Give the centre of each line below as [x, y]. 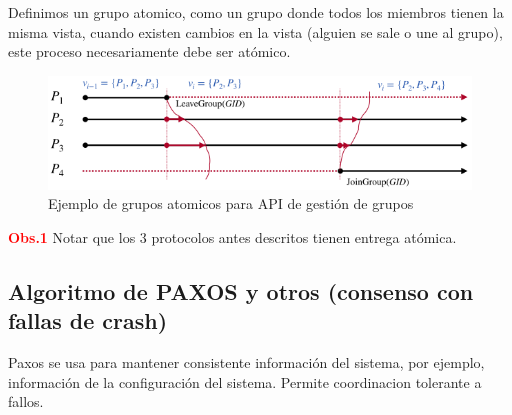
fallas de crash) [88, 320]
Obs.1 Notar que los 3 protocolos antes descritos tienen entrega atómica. [232, 236]
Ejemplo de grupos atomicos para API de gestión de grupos [231, 203]
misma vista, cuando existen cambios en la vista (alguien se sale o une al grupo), [255, 31]
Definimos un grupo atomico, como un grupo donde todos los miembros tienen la [256, 12]
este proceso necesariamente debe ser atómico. [149, 51]
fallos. [26, 401]
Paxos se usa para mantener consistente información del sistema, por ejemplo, [246, 361]
